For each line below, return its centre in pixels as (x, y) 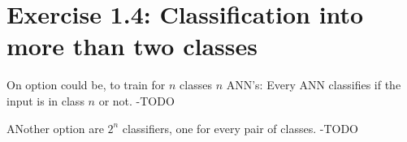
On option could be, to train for (86, 85)
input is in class (45, 100)
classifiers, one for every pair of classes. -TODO (240, 128)
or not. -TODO (136, 100)
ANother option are (55, 128)
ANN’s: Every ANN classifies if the (314, 85)
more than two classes (132, 46)
